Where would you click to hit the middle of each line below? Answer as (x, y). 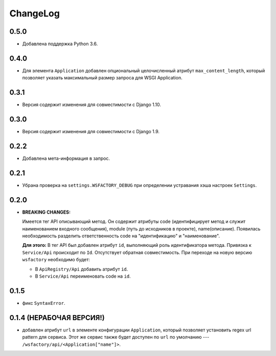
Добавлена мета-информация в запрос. (66, 158)
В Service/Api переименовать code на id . (83, 276)
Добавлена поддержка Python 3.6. (60, 44)
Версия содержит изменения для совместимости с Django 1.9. (91, 132)
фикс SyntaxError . (44, 303)
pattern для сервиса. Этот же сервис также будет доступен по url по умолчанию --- (116, 337)
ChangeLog (34, 13)
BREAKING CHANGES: (47, 212)
